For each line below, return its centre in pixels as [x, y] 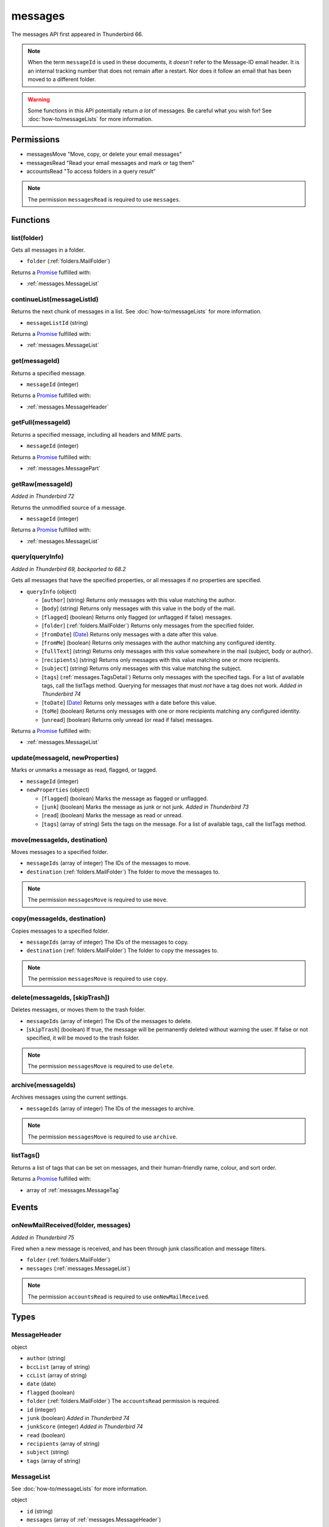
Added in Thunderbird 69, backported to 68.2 [69, 569]
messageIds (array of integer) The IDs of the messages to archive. [111, 1108]
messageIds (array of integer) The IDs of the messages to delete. [109, 1021]
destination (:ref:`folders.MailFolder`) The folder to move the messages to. [123, 872]
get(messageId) [36, 361]
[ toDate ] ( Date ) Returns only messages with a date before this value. [129, 702]
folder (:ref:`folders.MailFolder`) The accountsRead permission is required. [123, 1401]
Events [25, 1207]
